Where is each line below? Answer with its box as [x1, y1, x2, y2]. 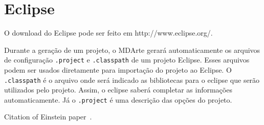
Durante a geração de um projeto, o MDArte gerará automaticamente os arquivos [4, 44, 260, 55]
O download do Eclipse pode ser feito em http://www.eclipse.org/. [4, 27, 213, 38]
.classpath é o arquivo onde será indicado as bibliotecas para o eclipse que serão [4, 74, 260, 85]
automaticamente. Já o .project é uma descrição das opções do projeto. [4, 94, 232, 105]
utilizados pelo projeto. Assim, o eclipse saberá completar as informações [4, 84, 232, 95]
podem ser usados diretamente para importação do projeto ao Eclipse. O [4, 64, 232, 75]
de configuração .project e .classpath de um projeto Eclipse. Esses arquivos [4, 54, 250, 65]
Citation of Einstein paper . [4, 111, 92, 122]
